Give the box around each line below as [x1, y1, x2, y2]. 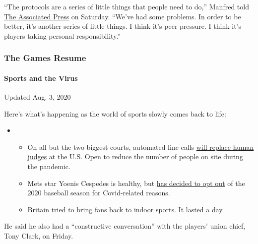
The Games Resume [4, 52, 86, 64]
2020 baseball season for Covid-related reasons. [27, 187, 170, 198]
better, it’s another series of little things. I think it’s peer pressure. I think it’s [4, 21, 242, 31]
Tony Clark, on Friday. [4, 230, 73, 241]
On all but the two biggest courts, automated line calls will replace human [27, 141, 254, 152]
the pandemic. [27, 161, 70, 171]
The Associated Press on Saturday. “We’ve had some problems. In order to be [4, 11, 241, 21]
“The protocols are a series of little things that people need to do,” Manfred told [4, 1, 249, 11]
